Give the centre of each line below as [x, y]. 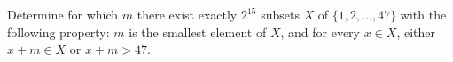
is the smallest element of [198, 31]
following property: [59, 31]
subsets [280, 14]
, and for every [320, 31]
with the [423, 14]
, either [416, 31]
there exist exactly [187, 14]
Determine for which [63, 14]
